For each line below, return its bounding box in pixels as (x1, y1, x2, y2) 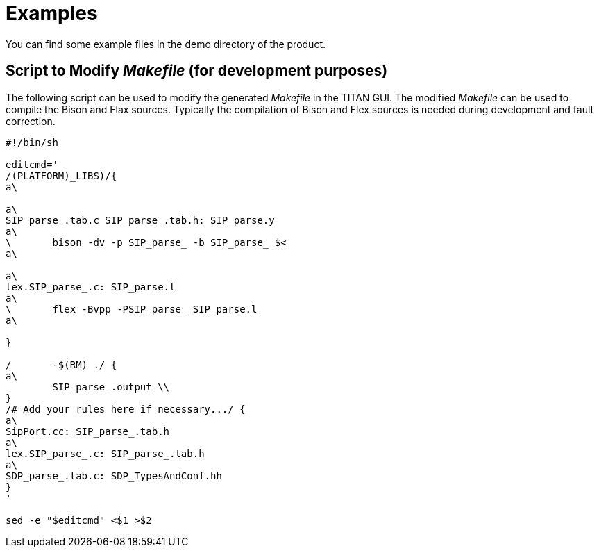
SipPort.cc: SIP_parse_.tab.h (6, 425, 170, 437)
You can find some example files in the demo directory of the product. (6, 38, 326, 50)
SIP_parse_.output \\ (52, 381, 170, 393)
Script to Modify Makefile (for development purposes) (6, 62, 388, 80)
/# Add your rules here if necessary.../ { (6, 403, 246, 415)
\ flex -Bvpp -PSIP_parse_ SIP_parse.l (6, 303, 258, 315)
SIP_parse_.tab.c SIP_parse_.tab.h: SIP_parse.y (6, 214, 275, 226)
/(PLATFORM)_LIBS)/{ (6, 170, 117, 181)
